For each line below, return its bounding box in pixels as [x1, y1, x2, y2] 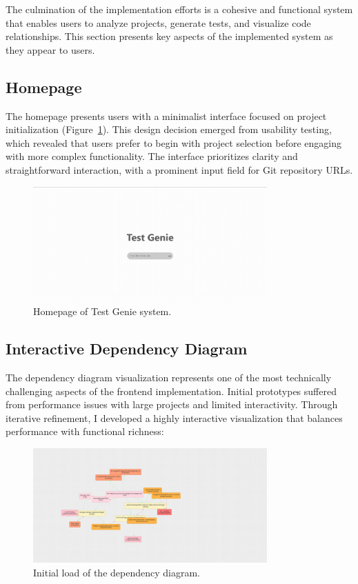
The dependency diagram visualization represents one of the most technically [6, 370, 332, 385]
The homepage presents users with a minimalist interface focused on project [6, 108, 327, 123]
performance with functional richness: [6, 424, 164, 439]
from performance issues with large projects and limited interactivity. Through [6, 397, 338, 412]
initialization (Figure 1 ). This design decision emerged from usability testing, [6, 122, 332, 137]
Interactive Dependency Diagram [6, 338, 248, 359]
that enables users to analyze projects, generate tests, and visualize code [6, 15, 311, 30]
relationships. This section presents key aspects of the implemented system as [6, 29, 333, 43]
